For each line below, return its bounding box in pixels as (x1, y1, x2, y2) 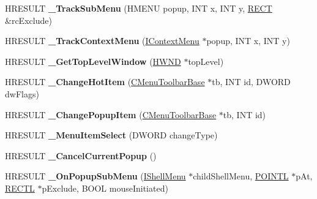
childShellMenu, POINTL (193, 170, 289, 182)
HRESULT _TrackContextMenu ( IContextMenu (5, 34, 200, 47)
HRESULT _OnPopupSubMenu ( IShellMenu (5, 170, 186, 182)
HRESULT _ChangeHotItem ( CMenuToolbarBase (5, 75, 205, 88)
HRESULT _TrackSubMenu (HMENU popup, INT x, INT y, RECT (5, 2, 272, 14)
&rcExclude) (5, 13, 52, 26)
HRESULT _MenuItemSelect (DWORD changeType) (5, 129, 218, 141)
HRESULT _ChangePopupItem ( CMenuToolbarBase (5, 108, 217, 121)
